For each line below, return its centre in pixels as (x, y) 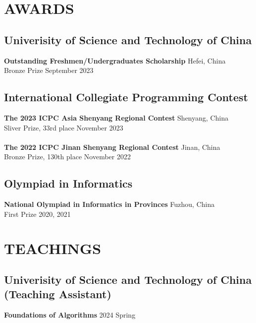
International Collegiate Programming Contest (126, 97)
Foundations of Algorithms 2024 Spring (70, 315)
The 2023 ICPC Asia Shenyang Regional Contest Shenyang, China (116, 117)
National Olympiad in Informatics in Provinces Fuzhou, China (109, 204)
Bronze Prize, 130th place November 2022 (67, 157)
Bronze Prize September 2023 (49, 70)
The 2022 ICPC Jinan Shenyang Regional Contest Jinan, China (112, 147)
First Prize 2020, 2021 (37, 214)
